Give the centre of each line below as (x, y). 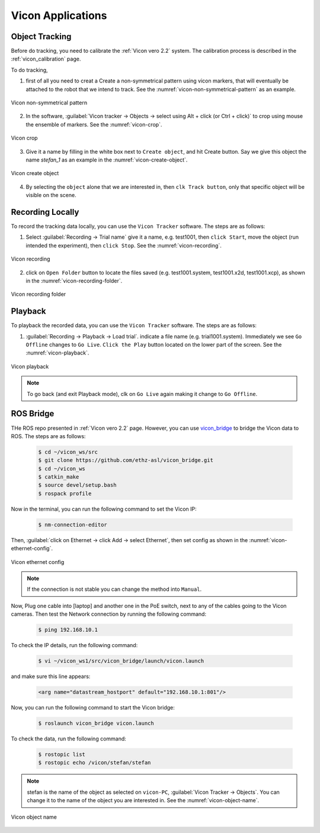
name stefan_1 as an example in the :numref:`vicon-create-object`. (107, 160)
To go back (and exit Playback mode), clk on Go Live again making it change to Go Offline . (142, 394)
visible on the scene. (51, 195)
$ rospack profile (65, 493)
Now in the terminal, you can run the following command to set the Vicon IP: (104, 509)
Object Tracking (41, 37)
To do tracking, (29, 70)
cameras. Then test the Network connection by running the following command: (109, 614)
